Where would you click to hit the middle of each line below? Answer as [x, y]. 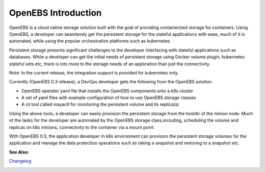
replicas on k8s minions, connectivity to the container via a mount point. [82, 127]
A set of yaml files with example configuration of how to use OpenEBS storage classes [109, 98]
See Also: [19, 152]
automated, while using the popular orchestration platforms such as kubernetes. [90, 41]
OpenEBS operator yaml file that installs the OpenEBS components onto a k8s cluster [107, 91]
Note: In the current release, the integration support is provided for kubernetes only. [94, 73]
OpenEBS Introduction [55, 13]
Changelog [20, 161]
